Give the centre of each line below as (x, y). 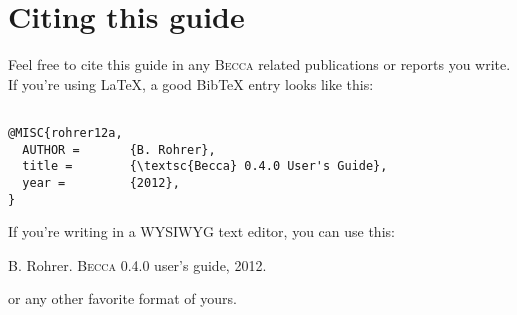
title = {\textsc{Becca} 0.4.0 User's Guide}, (205, 166)
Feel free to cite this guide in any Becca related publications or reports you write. (259, 64)
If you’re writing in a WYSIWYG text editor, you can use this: (201, 231)
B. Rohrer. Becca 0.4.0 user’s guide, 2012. (137, 264)
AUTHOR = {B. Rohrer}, (119, 149)
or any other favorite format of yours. (122, 298)
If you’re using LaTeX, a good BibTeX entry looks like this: (191, 83)
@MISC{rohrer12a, (65, 132)
